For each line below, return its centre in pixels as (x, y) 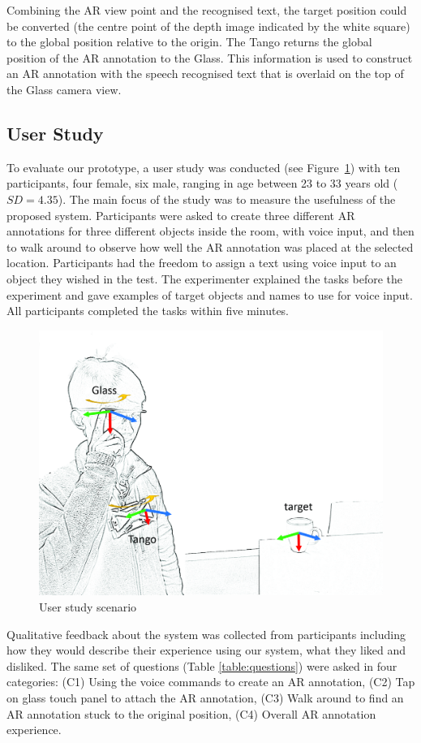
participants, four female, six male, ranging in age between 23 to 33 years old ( (202, 183)
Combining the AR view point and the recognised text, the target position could (207, 10)
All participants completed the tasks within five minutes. (148, 311)
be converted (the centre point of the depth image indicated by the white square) (208, 26)
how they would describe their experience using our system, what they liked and (206, 650)
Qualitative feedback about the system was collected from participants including (206, 634)
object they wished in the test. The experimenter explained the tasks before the (205, 278)
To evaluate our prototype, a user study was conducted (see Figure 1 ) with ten (204, 167)
